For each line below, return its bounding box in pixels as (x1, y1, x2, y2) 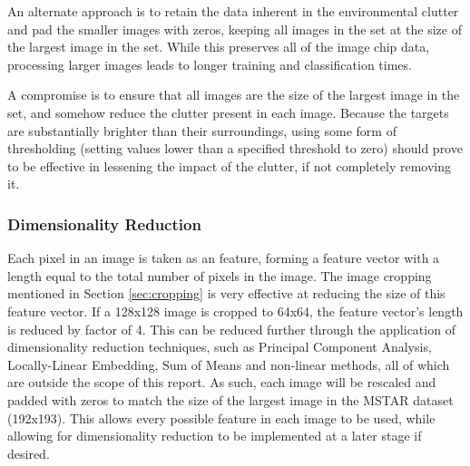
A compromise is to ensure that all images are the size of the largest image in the (7, 85, 460, 104)
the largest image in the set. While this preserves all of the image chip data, (7, 37, 430, 56)
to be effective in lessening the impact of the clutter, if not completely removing (7, 156, 452, 175)
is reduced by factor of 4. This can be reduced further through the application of (7, 319, 455, 338)
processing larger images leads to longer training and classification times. (7, 54, 412, 73)
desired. (7, 443, 50, 462)
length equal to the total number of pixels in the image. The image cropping (7, 266, 432, 285)
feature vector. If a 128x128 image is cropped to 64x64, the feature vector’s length (7, 301, 464, 320)
